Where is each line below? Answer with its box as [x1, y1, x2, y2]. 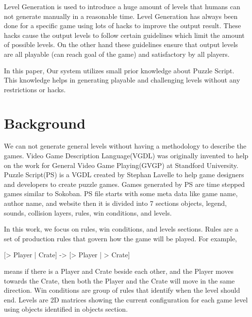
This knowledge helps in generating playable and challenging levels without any [4, 75, 240, 85]
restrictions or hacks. [4, 84, 66, 94]
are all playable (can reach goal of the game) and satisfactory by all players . [4, 49, 230, 59]
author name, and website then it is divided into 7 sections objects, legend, [4, 198, 227, 208]
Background [4, 113, 86, 133]
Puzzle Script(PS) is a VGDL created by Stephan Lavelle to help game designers [4, 169, 244, 180]
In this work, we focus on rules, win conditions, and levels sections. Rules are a [4, 224, 238, 234]
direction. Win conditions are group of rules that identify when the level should [4, 285, 240, 295]
